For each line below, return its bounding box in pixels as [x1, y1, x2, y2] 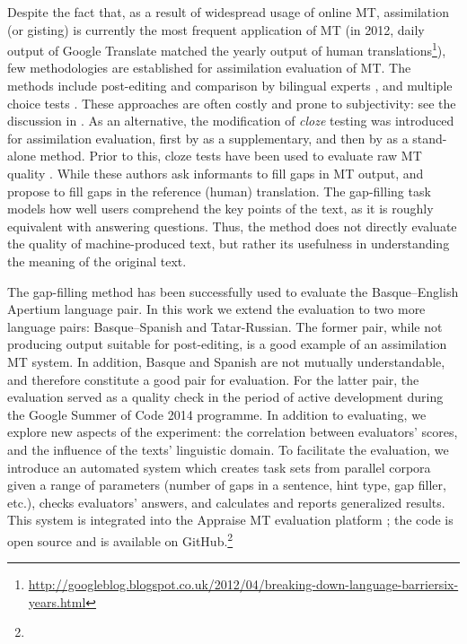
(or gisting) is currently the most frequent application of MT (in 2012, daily [7, 20, 425, 39]
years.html [28, 592, 86, 611]
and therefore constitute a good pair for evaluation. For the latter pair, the [7, 370, 419, 388]
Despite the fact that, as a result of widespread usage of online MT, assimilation [7, 3, 449, 21]
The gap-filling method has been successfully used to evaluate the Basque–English [7, 282, 459, 300]
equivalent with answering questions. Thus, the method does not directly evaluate [7, 216, 457, 235]
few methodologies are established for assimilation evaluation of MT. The [7, 58, 411, 77]
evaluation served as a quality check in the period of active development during [7, 387, 444, 406]
